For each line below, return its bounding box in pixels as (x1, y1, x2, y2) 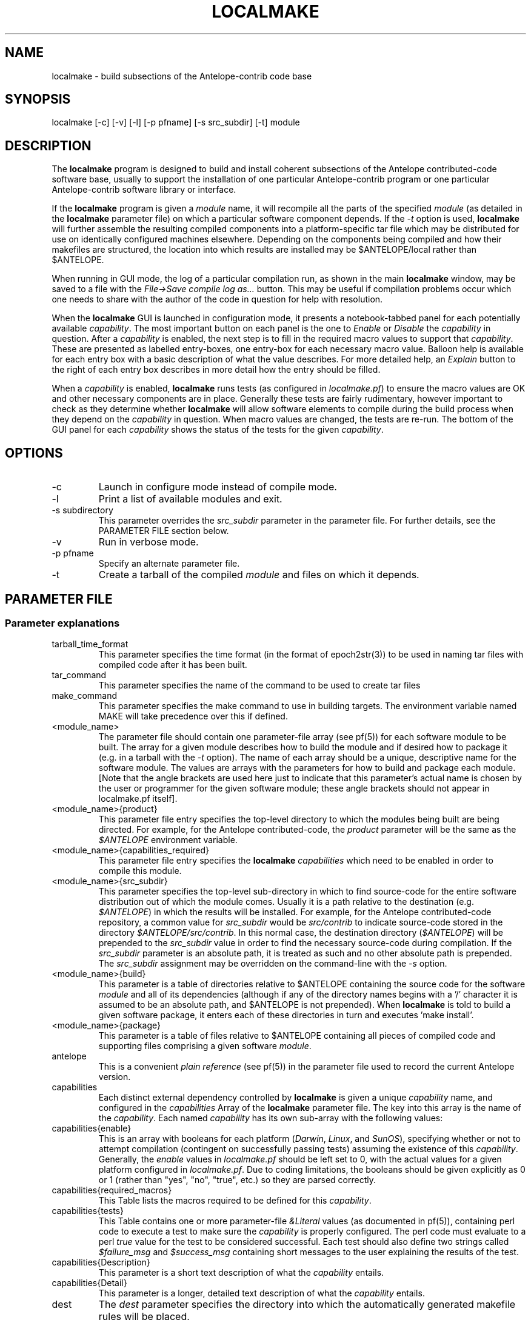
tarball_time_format (52, 639, 129, 650)
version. (98, 1072, 131, 1082)
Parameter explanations (5, 616, 120, 629)
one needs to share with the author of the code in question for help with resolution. (52, 294, 383, 305)
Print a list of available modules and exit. (98, 493, 282, 505)
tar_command (52, 670, 107, 681)
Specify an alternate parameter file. (98, 558, 240, 569)
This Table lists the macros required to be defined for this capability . (98, 1195, 372, 1206)
